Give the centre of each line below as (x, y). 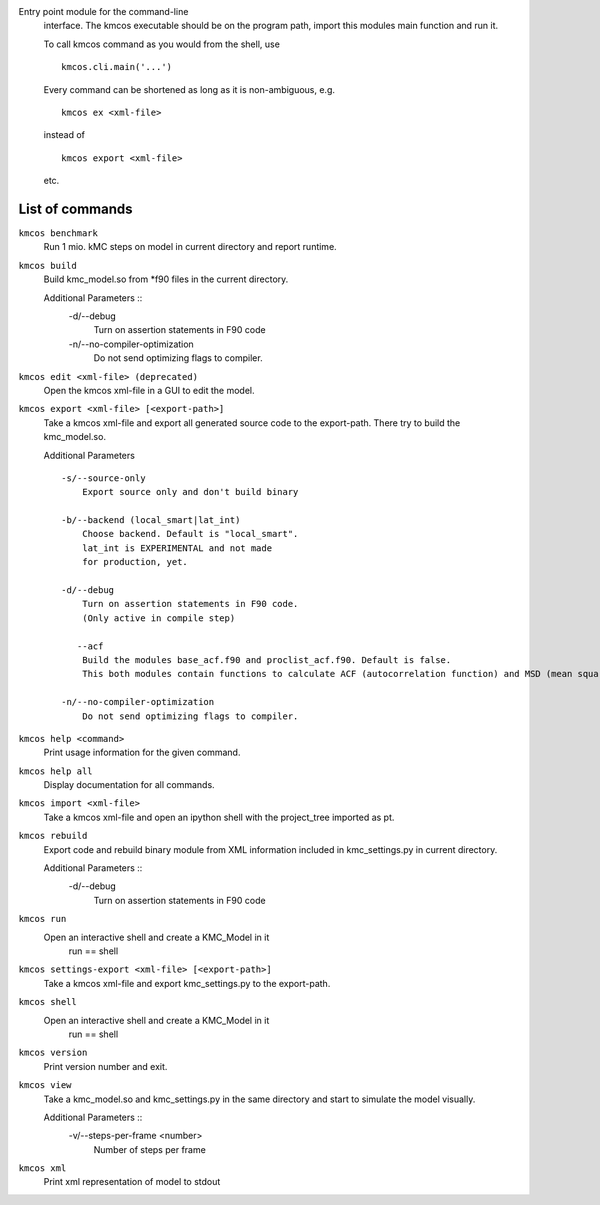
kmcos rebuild (53, 836)
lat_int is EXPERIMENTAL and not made (177, 548)
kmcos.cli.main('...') (117, 67)
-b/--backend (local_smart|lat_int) (151, 520)
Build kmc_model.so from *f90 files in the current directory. (166, 279)
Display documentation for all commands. (129, 785)
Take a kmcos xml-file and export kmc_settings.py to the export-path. (187, 983)
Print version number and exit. (105, 1066)
